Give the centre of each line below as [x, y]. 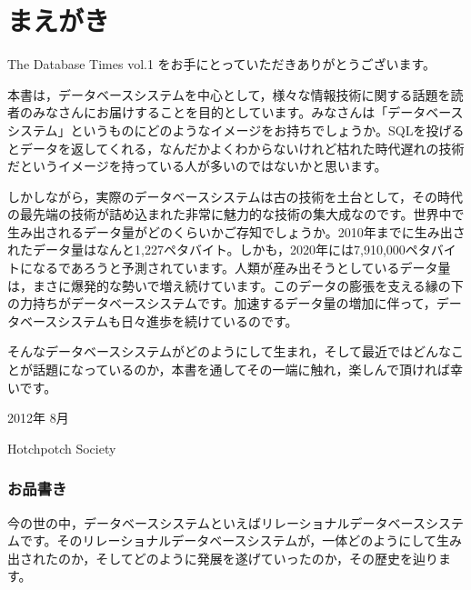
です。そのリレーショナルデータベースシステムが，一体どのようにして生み [241, 540]
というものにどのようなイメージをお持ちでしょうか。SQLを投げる [267, 130]
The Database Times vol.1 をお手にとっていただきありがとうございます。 [222, 64]
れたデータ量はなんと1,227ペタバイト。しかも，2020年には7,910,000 [206, 250]
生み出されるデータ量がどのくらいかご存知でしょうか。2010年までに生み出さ [236, 231]
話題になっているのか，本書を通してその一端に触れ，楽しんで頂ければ [241, 370]
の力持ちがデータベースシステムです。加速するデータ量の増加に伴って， [222, 303]
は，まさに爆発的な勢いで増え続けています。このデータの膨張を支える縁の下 [235, 285]
